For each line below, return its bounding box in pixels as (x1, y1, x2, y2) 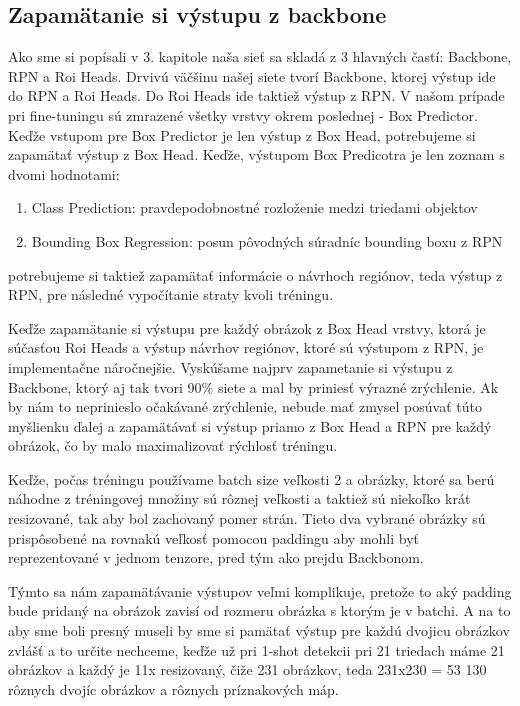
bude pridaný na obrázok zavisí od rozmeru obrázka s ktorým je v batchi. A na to (8, 600, 511, 621)
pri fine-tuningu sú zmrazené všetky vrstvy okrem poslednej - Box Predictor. (8, 104, 478, 125)
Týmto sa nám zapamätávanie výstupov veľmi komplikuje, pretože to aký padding (8, 580, 512, 601)
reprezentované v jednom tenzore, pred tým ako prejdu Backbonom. (8, 547, 424, 568)
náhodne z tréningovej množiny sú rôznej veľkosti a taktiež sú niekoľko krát (8, 488, 471, 509)
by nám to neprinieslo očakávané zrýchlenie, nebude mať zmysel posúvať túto (8, 396, 482, 417)
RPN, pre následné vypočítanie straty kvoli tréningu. (8, 284, 334, 305)
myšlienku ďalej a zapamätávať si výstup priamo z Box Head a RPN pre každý (8, 415, 492, 436)
